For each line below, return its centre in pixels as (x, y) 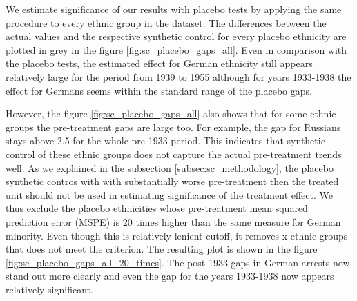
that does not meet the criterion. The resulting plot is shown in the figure (162, 249)
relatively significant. (49, 289)
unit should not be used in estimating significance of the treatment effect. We (169, 194)
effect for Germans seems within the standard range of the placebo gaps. (159, 90)
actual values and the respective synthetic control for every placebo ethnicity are (176, 36)
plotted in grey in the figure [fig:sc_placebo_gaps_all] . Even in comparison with (176, 49)
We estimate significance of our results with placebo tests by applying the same (174, 9)
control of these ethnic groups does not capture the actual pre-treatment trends (174, 154)
